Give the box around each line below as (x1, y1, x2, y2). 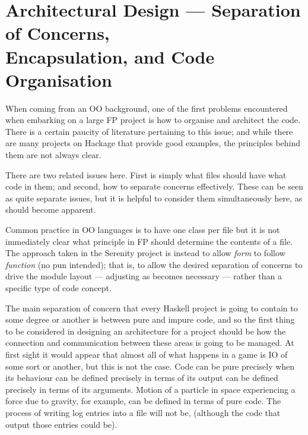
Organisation (5, 67, 112, 92)
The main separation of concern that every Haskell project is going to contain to (5, 301, 298, 314)
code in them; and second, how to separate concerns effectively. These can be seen (5, 180, 304, 193)
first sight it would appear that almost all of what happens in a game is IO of (5, 348, 288, 360)
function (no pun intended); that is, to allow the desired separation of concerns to (5, 258, 303, 270)
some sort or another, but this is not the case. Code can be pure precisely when (5, 360, 295, 372)
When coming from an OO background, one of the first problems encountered (5, 102, 288, 114)
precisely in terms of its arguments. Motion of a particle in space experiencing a (5, 383, 296, 395)
